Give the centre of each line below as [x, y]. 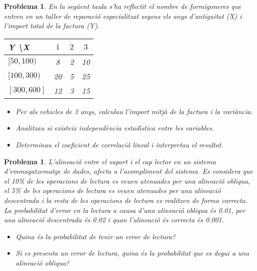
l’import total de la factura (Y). [52, 26]
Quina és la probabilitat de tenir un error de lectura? [96, 236]
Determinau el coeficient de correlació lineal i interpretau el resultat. [120, 144]
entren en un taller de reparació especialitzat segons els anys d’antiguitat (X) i [123, 16]
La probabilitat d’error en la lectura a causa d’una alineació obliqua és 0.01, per [125, 210]
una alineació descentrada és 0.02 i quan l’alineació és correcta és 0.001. [114, 220]
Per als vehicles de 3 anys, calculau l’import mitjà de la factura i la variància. [134, 111]
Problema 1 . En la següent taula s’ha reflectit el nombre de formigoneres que [123, 6]
